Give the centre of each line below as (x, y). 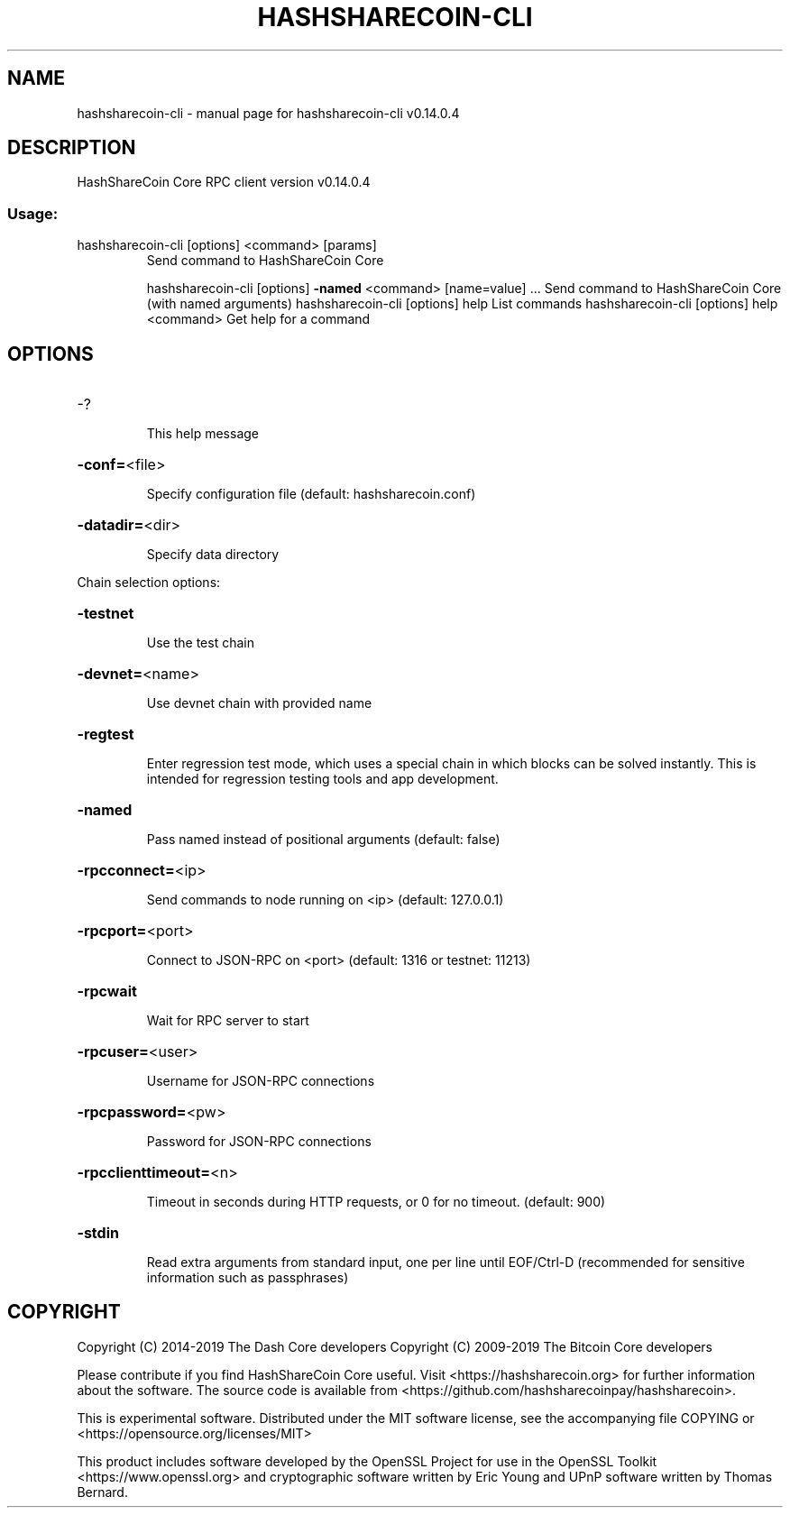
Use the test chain (200, 643)
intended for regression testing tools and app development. (322, 779)
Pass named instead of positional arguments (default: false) (323, 840)
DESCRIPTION (72, 148)
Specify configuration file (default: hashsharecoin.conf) (311, 494)
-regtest (106, 735)
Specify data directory (213, 555)
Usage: (33, 213)
